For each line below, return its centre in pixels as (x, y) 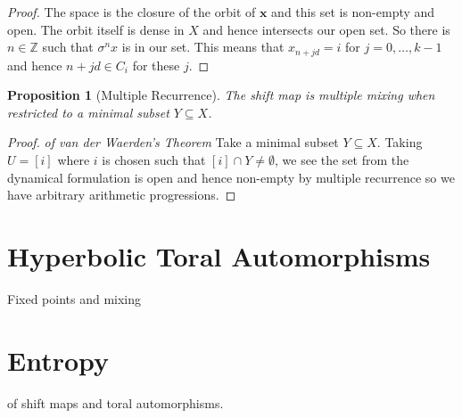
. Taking (400, 142)
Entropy (58, 360)
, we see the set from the (342, 160)
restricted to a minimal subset (88, 112)
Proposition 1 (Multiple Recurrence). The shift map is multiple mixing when (221, 95)
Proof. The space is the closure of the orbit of (132, 12)
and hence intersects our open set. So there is (326, 29)
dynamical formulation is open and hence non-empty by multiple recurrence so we (231, 177)
